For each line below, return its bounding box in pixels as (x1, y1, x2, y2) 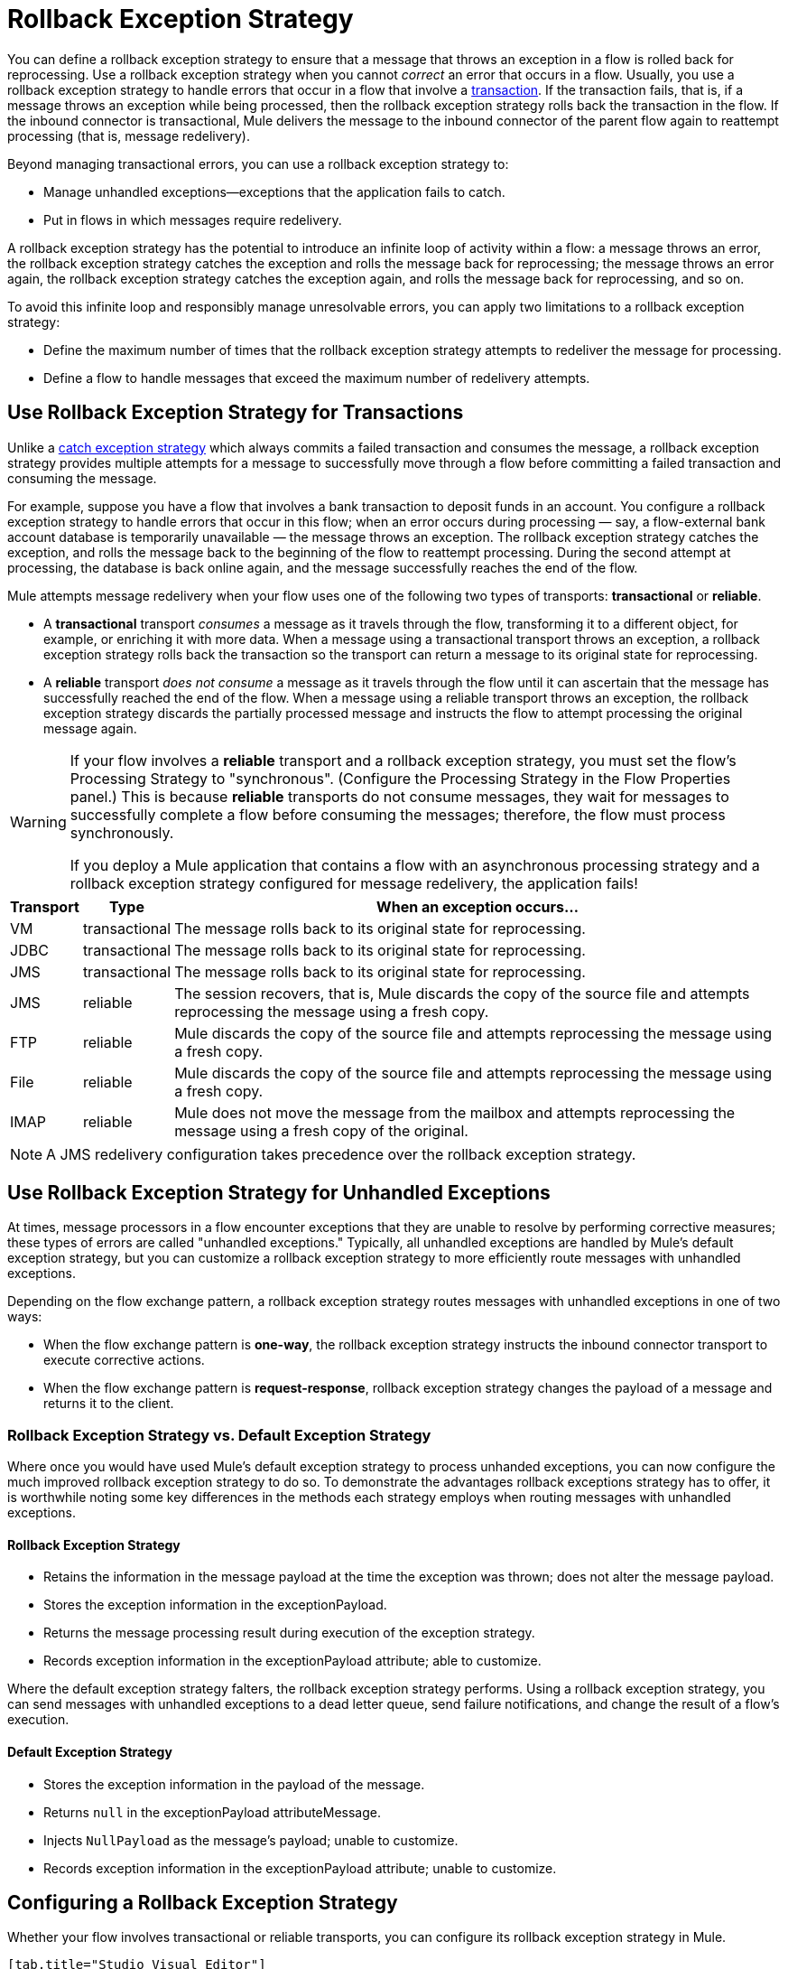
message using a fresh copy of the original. (174, 1121, 468, 1140)
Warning (10, 812, 67, 831)
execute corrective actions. (43, 1352, 205, 1368)
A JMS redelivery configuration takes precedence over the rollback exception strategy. (46, 1144, 636, 1163)
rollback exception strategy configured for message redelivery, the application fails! (70, 873, 638, 892)
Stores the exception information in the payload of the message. (43, 1776, 425, 1792)
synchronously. (70, 823, 174, 842)
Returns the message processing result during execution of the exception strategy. (43, 1625, 535, 1641)
